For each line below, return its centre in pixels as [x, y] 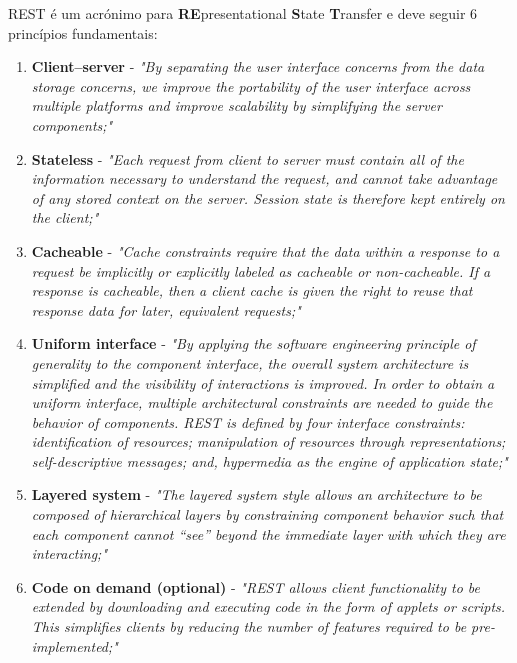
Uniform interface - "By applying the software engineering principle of [253, 343]
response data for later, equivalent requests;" [166, 309]
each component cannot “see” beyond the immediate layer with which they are [268, 533]
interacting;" [69, 553]
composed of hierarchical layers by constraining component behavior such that [267, 514]
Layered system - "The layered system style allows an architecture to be [256, 494]
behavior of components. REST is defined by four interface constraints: [248, 421]
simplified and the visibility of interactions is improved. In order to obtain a [263, 382]
